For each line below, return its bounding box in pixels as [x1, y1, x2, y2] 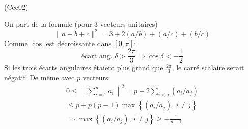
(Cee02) [4, 2, 29, 12]
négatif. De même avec [4, 72, 75, 83]
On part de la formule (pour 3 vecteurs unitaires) [4, 18, 158, 29]
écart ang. [81, 52, 113, 60]
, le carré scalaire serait [172, 62, 244, 73]
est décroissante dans [46, 37, 112, 48]
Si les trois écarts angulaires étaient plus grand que [4, 62, 163, 73]
